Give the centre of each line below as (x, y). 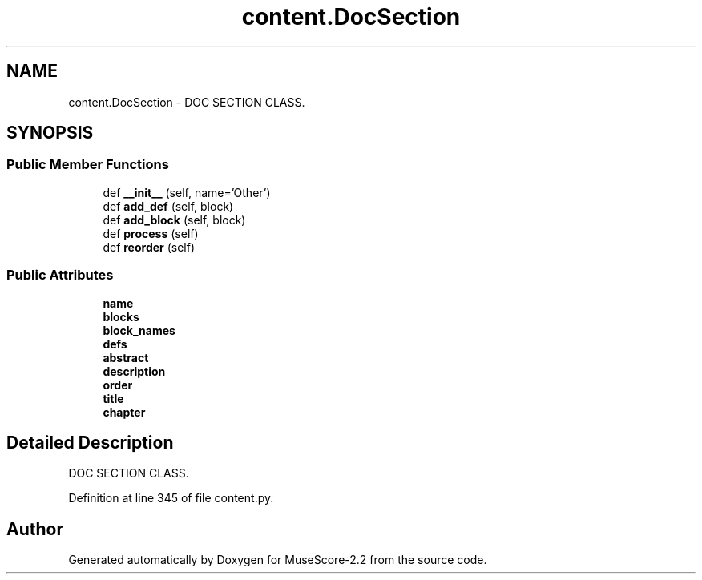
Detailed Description (90, 442)
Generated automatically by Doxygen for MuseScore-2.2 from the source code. (278, 560)
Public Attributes (60, 275)
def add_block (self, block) (174, 220)
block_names (139, 330)
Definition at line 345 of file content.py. (171, 498)
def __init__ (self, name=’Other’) (187, 192)
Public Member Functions (88, 165)
